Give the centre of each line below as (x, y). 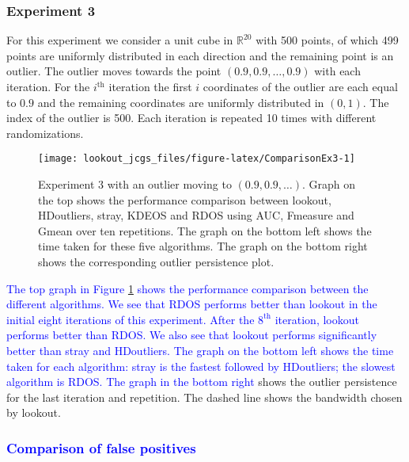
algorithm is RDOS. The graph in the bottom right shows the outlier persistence (202, 382)
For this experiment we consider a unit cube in (120, 40)
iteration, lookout (317, 319)
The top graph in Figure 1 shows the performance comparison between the (187, 288)
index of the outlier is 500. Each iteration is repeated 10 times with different (191, 118)
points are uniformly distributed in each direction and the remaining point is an (200, 55)
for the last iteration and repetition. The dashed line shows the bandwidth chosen (204, 397)
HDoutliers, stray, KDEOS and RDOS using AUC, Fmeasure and (196, 215)
